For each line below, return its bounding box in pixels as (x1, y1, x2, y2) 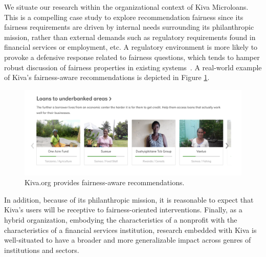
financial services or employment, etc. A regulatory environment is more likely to (4, 42, 258, 52)
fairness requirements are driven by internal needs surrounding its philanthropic (4, 22, 254, 32)
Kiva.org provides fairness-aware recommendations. (25, 177, 185, 188)
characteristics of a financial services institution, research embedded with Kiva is (4, 224, 257, 235)
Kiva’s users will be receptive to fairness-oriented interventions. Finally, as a (4, 204, 242, 215)
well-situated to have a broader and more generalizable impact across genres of (4, 234, 251, 245)
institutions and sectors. (4, 244, 79, 255)
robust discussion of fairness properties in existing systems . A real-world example (4, 62, 262, 72)
